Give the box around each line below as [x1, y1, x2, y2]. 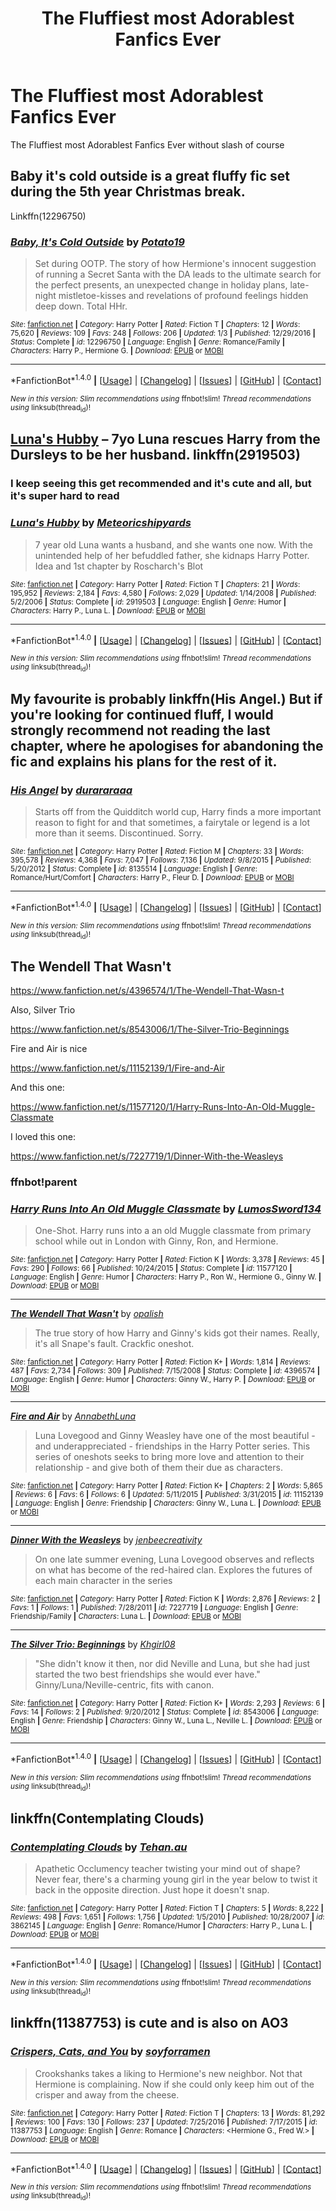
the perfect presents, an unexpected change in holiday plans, [34, 279, 288, 291]
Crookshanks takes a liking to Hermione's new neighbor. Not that [34, 2067, 303, 2079]
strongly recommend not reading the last [10, 722, 271, 739]
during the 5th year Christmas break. [10, 183, 246, 201]
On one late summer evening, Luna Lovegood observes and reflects [34, 1553, 315, 1566]
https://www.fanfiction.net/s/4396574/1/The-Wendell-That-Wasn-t [10, 985, 285, 997]
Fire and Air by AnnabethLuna [10, 1410, 137, 1422]
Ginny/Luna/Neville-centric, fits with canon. [34, 1679, 215, 1691]
